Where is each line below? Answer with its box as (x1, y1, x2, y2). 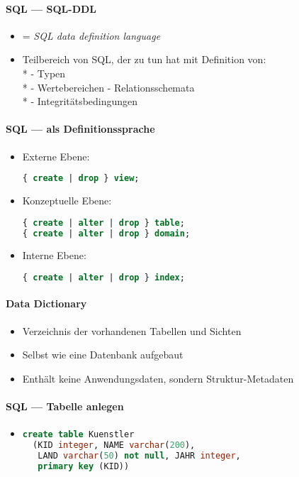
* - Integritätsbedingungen (22, 94, 138, 109)
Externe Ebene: (22, 148, 90, 163)
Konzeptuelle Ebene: (22, 193, 112, 208)
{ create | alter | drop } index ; (22, 272, 185, 283)
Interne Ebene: (22, 248, 86, 263)
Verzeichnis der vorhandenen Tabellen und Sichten (22, 323, 242, 338)
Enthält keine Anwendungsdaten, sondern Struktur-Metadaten (22, 371, 294, 385)
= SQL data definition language (22, 28, 161, 43)
